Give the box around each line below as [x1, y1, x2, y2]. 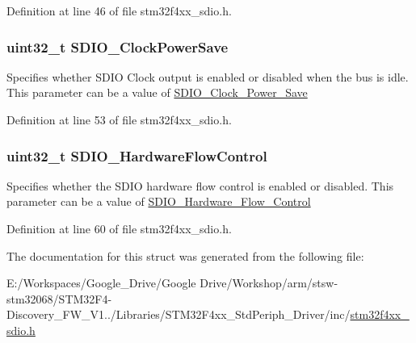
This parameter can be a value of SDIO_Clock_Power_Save [6, 84, 308, 101]
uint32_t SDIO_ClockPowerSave [6, 36, 229, 56]
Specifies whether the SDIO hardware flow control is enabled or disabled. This [6, 177, 394, 194]
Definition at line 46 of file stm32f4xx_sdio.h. [6, 2, 232, 19]
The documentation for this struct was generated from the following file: [6, 247, 364, 264]
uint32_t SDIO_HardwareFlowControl [6, 145, 267, 165]
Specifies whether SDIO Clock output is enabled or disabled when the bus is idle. [6, 68, 409, 85]
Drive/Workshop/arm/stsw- [200, 274, 338, 291]
